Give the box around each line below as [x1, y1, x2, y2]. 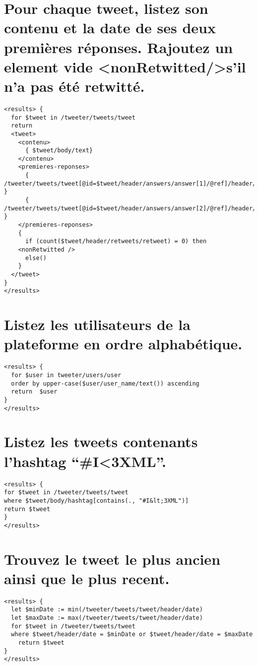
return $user [11, 388, 58, 396]
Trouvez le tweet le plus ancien [4, 548, 221, 569]
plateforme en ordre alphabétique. [4, 333, 243, 354]
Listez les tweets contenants [4, 431, 198, 452]
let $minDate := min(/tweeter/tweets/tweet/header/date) [11, 606, 203, 613]
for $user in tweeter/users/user [11, 371, 122, 379]
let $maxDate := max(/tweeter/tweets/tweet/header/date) [11, 614, 203, 622]
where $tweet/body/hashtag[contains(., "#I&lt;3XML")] [4, 497, 189, 504]
